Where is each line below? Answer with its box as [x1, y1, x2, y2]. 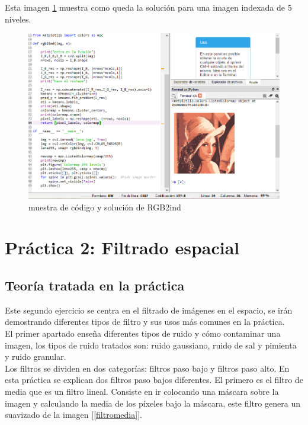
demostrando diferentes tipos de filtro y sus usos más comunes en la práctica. [5, 315, 285, 328]
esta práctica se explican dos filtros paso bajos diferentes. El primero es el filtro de [5, 373, 303, 386]
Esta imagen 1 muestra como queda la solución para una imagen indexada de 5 [5, 1, 292, 13]
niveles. [5, 12, 31, 25]
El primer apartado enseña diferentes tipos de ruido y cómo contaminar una [5, 327, 281, 340]
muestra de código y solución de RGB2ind [28, 200, 181, 213]
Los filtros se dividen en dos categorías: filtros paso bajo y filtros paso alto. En [5, 362, 290, 374]
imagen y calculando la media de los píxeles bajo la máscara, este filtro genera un [5, 397, 300, 409]
